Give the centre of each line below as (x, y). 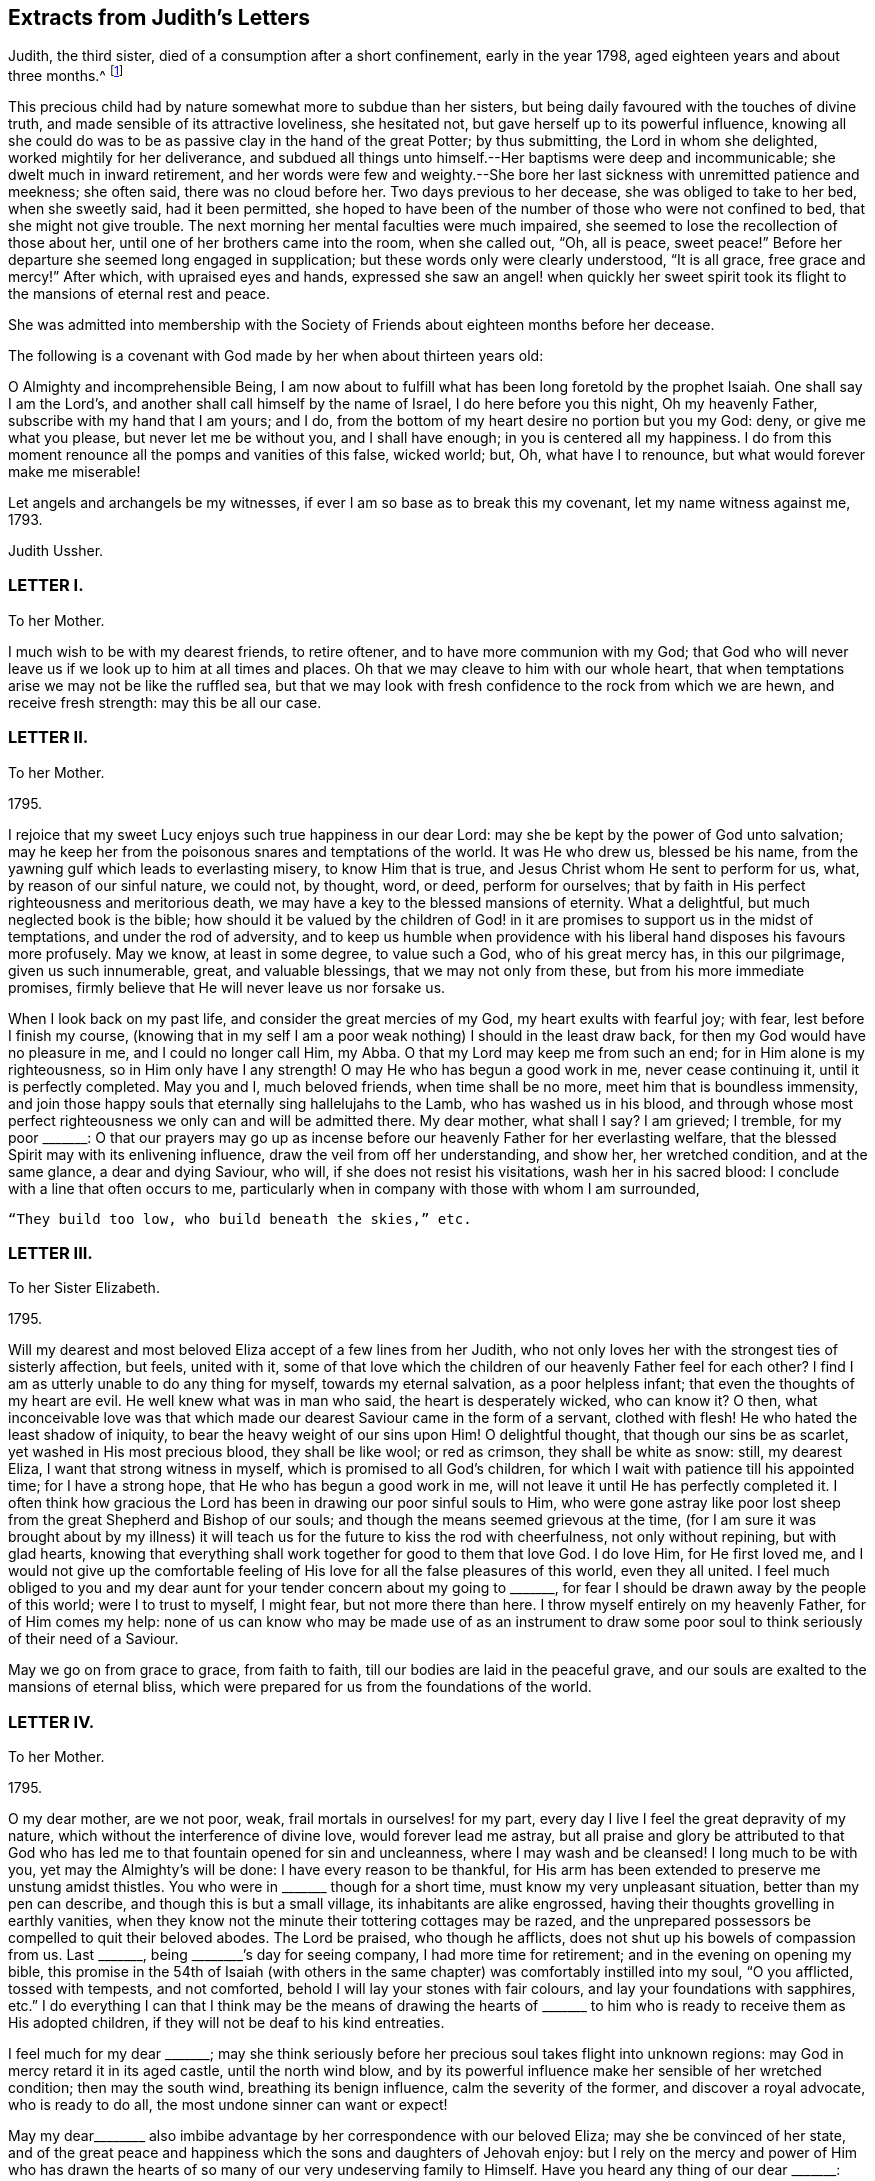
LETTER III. (50, 1252)
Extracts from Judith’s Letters (159, 17)
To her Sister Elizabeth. (84, 1288)
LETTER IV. (51, 1721)
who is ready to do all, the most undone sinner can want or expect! (228, 2105)
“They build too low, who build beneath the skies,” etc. (240, 1218)
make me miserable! (74, 472)
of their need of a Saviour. (93, 1639)
